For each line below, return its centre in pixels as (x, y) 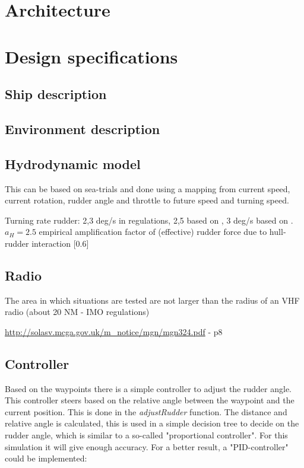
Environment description (83, 128)
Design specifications (91, 56)
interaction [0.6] (60, 243)
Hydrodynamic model (73, 163)
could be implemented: (46, 458)
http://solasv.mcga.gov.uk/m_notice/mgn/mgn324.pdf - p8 (114, 331)
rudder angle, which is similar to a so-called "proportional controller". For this (146, 435)
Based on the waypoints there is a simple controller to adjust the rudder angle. (148, 388)
